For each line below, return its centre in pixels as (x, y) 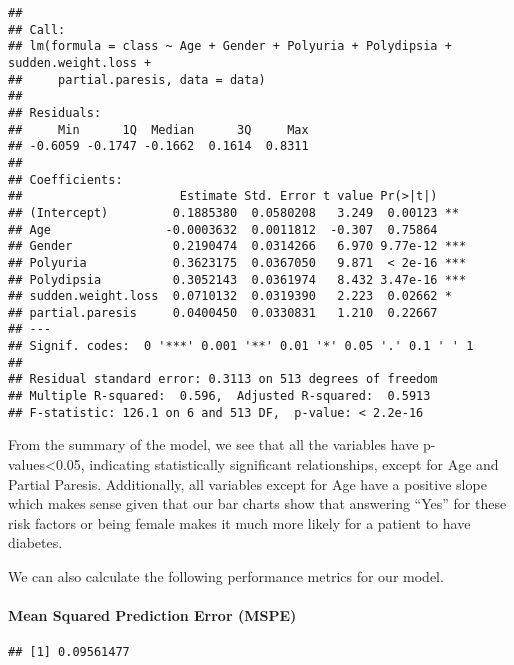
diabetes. (35, 542)
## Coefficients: (65, 179)
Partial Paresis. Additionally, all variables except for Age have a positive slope (247, 483)
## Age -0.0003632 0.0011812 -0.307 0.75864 (223, 229)
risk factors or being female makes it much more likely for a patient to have (239, 522)
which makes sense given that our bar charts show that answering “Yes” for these (257, 503)
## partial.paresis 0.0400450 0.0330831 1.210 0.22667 (223, 312)
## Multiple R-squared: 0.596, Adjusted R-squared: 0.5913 (219, 396)
